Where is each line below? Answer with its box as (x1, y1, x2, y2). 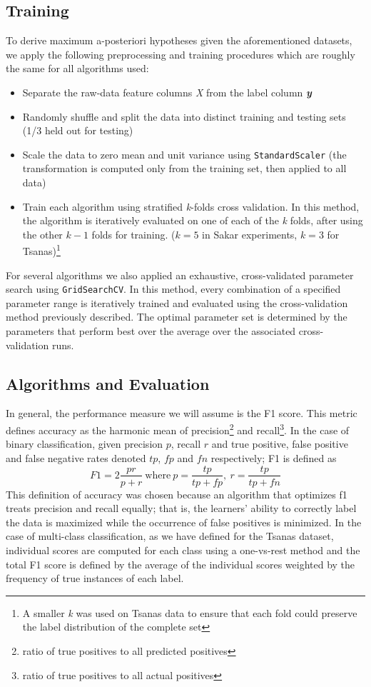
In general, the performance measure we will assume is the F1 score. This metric (6, 406, 357, 421)
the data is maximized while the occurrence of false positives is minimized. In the (6, 514, 362, 529)
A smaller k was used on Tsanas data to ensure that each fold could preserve (22, 605, 357, 620)
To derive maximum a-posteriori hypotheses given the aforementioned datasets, (6, 33, 352, 48)
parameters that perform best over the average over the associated (6, 324, 296, 339)
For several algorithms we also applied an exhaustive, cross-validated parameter (6, 267, 354, 282)
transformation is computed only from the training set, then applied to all (22, 161, 347, 176)
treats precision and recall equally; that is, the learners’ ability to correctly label (6, 501, 357, 516)
